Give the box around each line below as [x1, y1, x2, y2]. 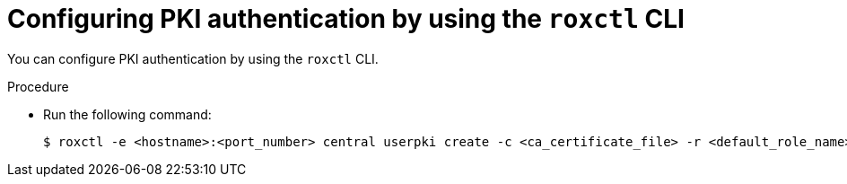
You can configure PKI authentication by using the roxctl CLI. [7, 50, 379, 66]
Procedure [7, 78, 69, 94]
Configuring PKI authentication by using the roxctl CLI [7, 4, 685, 34]
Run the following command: [43, 106, 212, 122]
